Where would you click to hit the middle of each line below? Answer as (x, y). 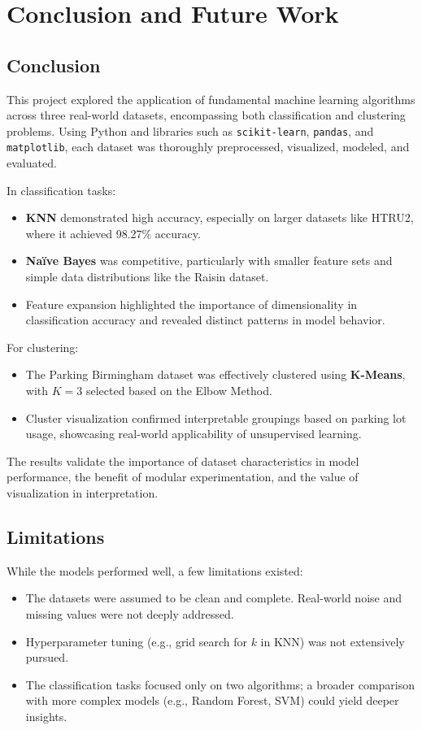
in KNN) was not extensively (333, 641)
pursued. (47, 657)
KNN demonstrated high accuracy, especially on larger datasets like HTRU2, (220, 217)
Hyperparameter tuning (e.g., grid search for (136, 641)
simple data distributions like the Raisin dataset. (147, 277)
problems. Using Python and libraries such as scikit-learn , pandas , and (190, 130)
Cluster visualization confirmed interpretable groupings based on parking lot (216, 417)
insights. (46, 716)
